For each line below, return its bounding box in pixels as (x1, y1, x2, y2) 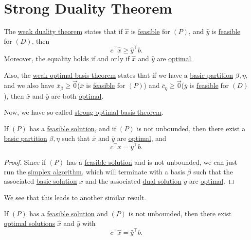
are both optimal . (51, 90, 104, 101)
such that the (193, 166, 233, 176)
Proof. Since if (4, 156, 46, 167)
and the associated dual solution (85, 176, 181, 186)
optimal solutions (4, 218, 55, 228)
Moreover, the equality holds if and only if (4, 53, 130, 64)
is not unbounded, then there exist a (137, 123, 246, 134)
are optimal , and (117, 133, 166, 143)
